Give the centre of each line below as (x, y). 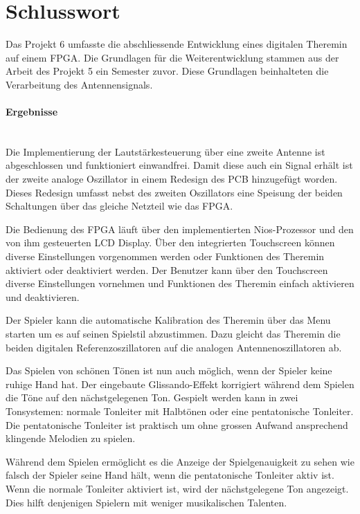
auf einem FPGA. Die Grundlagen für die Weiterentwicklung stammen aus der (172, 57)
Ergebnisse (32, 112)
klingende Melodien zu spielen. (71, 438)
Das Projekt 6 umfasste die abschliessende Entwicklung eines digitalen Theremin (177, 44)
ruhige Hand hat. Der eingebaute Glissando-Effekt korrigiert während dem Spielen (180, 384)
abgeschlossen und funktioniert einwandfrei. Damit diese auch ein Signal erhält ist (179, 165)
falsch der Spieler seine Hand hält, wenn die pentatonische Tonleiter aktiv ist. (170, 475)
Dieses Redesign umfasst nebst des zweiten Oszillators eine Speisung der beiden (174, 192)
